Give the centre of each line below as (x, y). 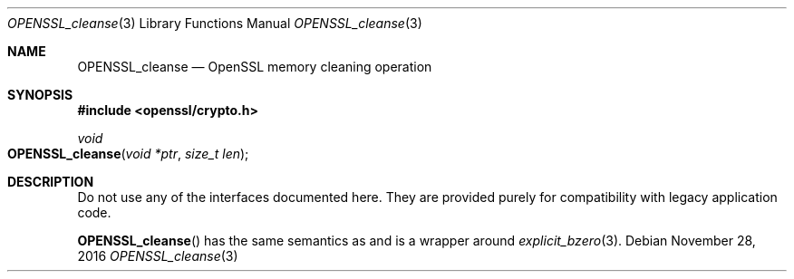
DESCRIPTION (51, 182)
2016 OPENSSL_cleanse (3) (158, 256)
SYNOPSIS (40, 95)
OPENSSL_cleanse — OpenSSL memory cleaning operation (255, 67)
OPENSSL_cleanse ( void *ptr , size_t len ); (128, 154)
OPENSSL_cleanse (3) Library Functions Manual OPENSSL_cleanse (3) (215, 23)
